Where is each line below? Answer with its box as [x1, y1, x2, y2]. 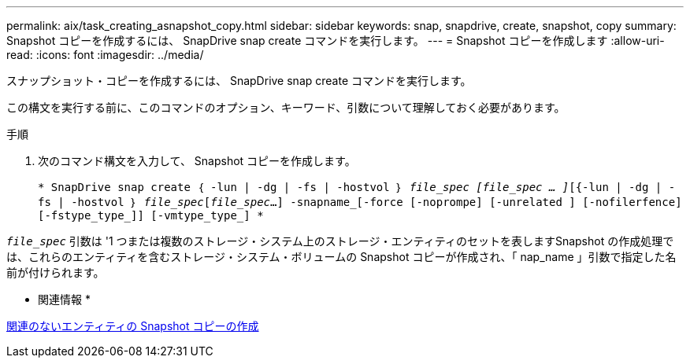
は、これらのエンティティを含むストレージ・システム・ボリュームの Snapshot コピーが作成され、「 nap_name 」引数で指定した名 [6, 250, 677, 263]
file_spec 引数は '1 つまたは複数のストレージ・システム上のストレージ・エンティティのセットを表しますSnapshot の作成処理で [6, 234, 674, 248]
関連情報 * [38, 292, 91, 306]
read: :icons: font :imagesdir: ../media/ [6, 48, 204, 61]
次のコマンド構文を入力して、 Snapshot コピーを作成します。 [38, 154, 356, 167]
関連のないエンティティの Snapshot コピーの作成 [6, 319, 259, 333]
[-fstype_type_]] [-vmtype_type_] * [38, 209, 264, 222]
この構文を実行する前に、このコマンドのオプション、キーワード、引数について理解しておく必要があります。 [6, 101, 566, 114]
